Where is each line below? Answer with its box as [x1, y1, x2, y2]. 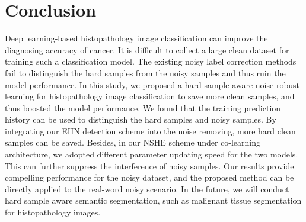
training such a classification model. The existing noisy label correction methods [5, 55, 297, 67]
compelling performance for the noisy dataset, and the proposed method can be [5, 171, 294, 184]
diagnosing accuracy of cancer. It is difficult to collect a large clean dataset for [5, 43, 289, 56]
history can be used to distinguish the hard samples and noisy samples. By [5, 113, 276, 126]
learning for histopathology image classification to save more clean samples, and [5, 90, 295, 102]
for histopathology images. [5, 206, 101, 218]
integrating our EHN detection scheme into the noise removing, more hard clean [5, 124, 296, 137]
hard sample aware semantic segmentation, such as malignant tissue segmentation [5, 194, 302, 207]
